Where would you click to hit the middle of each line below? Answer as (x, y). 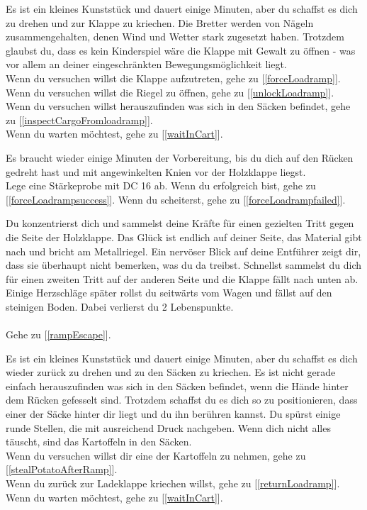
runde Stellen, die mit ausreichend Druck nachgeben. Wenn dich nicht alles (168, 427)
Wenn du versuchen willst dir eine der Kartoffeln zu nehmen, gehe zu (156, 455)
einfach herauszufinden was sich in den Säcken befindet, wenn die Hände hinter (177, 386)
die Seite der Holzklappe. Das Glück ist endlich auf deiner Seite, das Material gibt (184, 237)
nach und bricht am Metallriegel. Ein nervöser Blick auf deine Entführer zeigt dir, (183, 251)
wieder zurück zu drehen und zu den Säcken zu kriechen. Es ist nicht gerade (171, 372)
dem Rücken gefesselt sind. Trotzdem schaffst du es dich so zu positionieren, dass (182, 400)
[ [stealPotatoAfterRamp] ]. (62, 469)
